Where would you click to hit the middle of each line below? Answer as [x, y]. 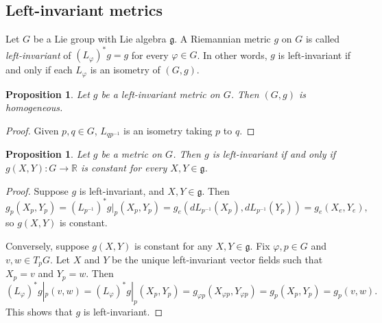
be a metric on [132, 154]
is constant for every [124, 167]
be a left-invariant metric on [160, 94]
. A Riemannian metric [223, 39]
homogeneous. [34, 107]
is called [323, 39]
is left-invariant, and [122, 190]
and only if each [39, 70]
